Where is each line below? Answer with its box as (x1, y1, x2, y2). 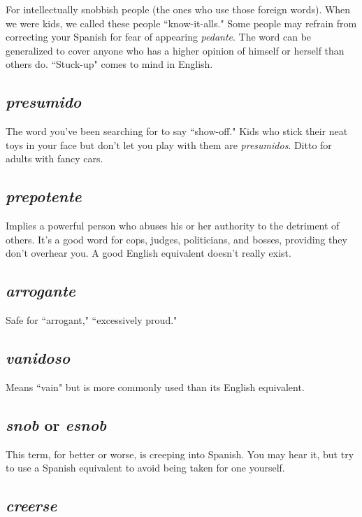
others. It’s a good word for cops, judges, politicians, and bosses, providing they (6, 232, 347, 246)
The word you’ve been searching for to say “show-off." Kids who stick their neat (6, 124, 348, 139)
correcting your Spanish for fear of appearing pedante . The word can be (6, 29, 312, 44)
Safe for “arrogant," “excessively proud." (6, 313, 178, 327)
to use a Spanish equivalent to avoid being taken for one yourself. (6, 460, 285, 475)
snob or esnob (6, 413, 107, 435)
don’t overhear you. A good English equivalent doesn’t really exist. (6, 246, 291, 260)
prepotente (6, 185, 82, 207)
